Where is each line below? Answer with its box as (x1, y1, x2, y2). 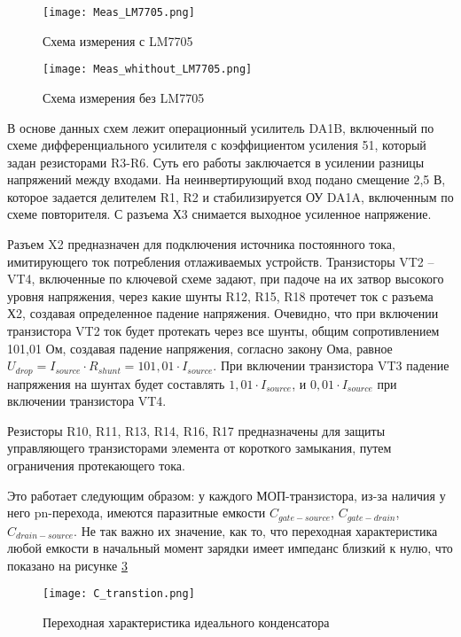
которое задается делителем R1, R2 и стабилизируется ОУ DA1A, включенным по (7, 187, 454, 206)
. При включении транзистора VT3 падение (213, 356, 449, 375)
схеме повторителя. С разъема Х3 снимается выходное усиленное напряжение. (7, 205, 432, 223)
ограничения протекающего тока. (7, 456, 185, 475)
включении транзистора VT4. (7, 392, 167, 410)
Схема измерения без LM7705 (43, 88, 205, 106)
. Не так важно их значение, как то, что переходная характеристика (74, 521, 438, 540)
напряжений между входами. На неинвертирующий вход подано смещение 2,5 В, (7, 170, 446, 189)
